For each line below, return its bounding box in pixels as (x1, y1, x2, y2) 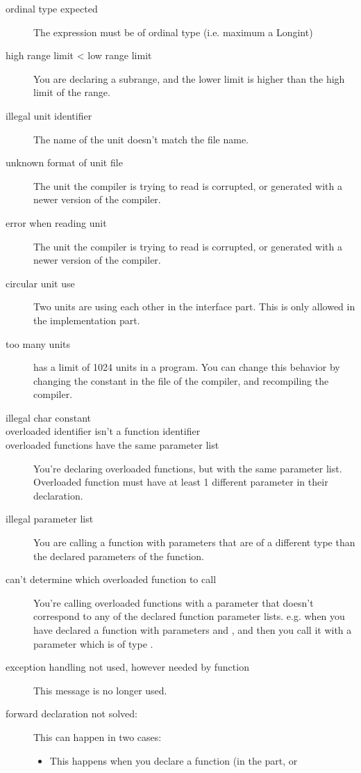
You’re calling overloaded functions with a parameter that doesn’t (33, 595, 314, 609)
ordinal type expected (6, 1, 98, 15)
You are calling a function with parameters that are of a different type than (33, 535, 355, 550)
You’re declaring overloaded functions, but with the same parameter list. (33, 461, 342, 475)
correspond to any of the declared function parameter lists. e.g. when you (33, 609, 345, 623)
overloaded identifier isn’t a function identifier (6, 424, 201, 438)
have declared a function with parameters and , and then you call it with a (33, 623, 352, 637)
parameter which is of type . (33, 636, 153, 651)
